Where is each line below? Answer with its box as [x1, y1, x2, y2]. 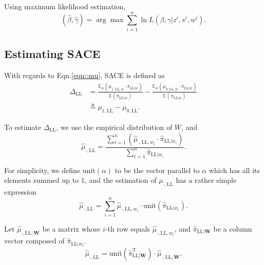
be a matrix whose [42, 223, 101, 234]
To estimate [4, 122, 42, 132]
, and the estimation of [84, 175, 157, 185]
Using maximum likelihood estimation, [4, 1, 126, 11]
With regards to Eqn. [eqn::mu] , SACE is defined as [4, 69, 165, 80]
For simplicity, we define [4, 164, 81, 175]
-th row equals [105, 223, 150, 234]
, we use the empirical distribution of [56, 122, 173, 132]
